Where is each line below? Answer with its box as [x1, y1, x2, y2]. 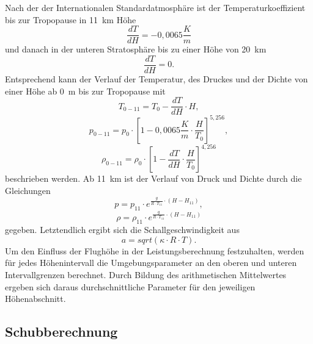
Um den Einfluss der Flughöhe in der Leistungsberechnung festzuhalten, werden [5, 244, 304, 257]
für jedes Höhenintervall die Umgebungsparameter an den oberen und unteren [5, 256, 297, 269]
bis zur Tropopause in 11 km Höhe [5, 13, 136, 26]
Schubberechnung [5, 322, 118, 341]
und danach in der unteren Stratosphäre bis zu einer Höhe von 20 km [5, 43, 267, 56]
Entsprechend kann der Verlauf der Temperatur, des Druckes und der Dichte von [5, 72, 308, 85]
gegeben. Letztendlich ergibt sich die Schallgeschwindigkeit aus [5, 223, 240, 236]
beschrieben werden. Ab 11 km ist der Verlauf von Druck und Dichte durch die [5, 172, 302, 185]
